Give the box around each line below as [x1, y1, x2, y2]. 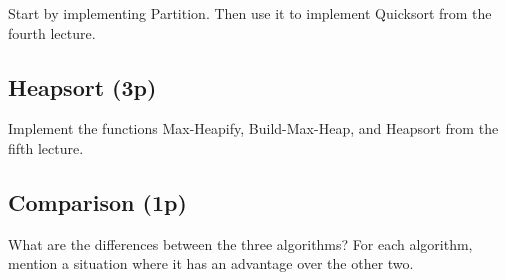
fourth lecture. [8, 22, 96, 43]
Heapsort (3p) [8, 71, 157, 102]
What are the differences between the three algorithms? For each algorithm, [8, 233, 473, 254]
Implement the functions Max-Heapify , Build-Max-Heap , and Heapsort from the [8, 118, 499, 139]
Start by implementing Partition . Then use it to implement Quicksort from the [8, 3, 492, 23]
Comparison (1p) [8, 186, 187, 217]
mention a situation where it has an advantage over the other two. [8, 253, 414, 274]
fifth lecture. [8, 137, 84, 158]
